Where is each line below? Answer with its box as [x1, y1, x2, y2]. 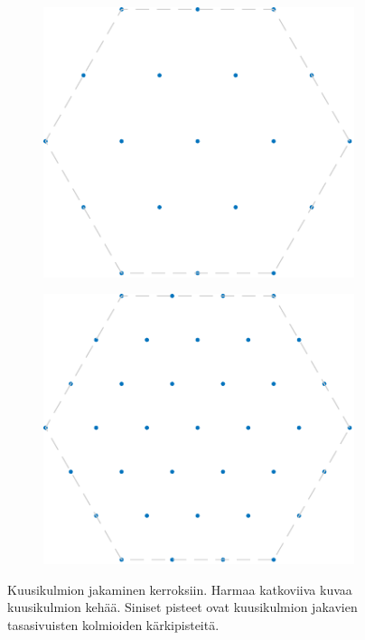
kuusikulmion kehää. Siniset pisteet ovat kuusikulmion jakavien [7, 598, 358, 616]
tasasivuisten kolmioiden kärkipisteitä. [7, 615, 220, 634]
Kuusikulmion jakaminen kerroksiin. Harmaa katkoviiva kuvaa [7, 579, 352, 598]
